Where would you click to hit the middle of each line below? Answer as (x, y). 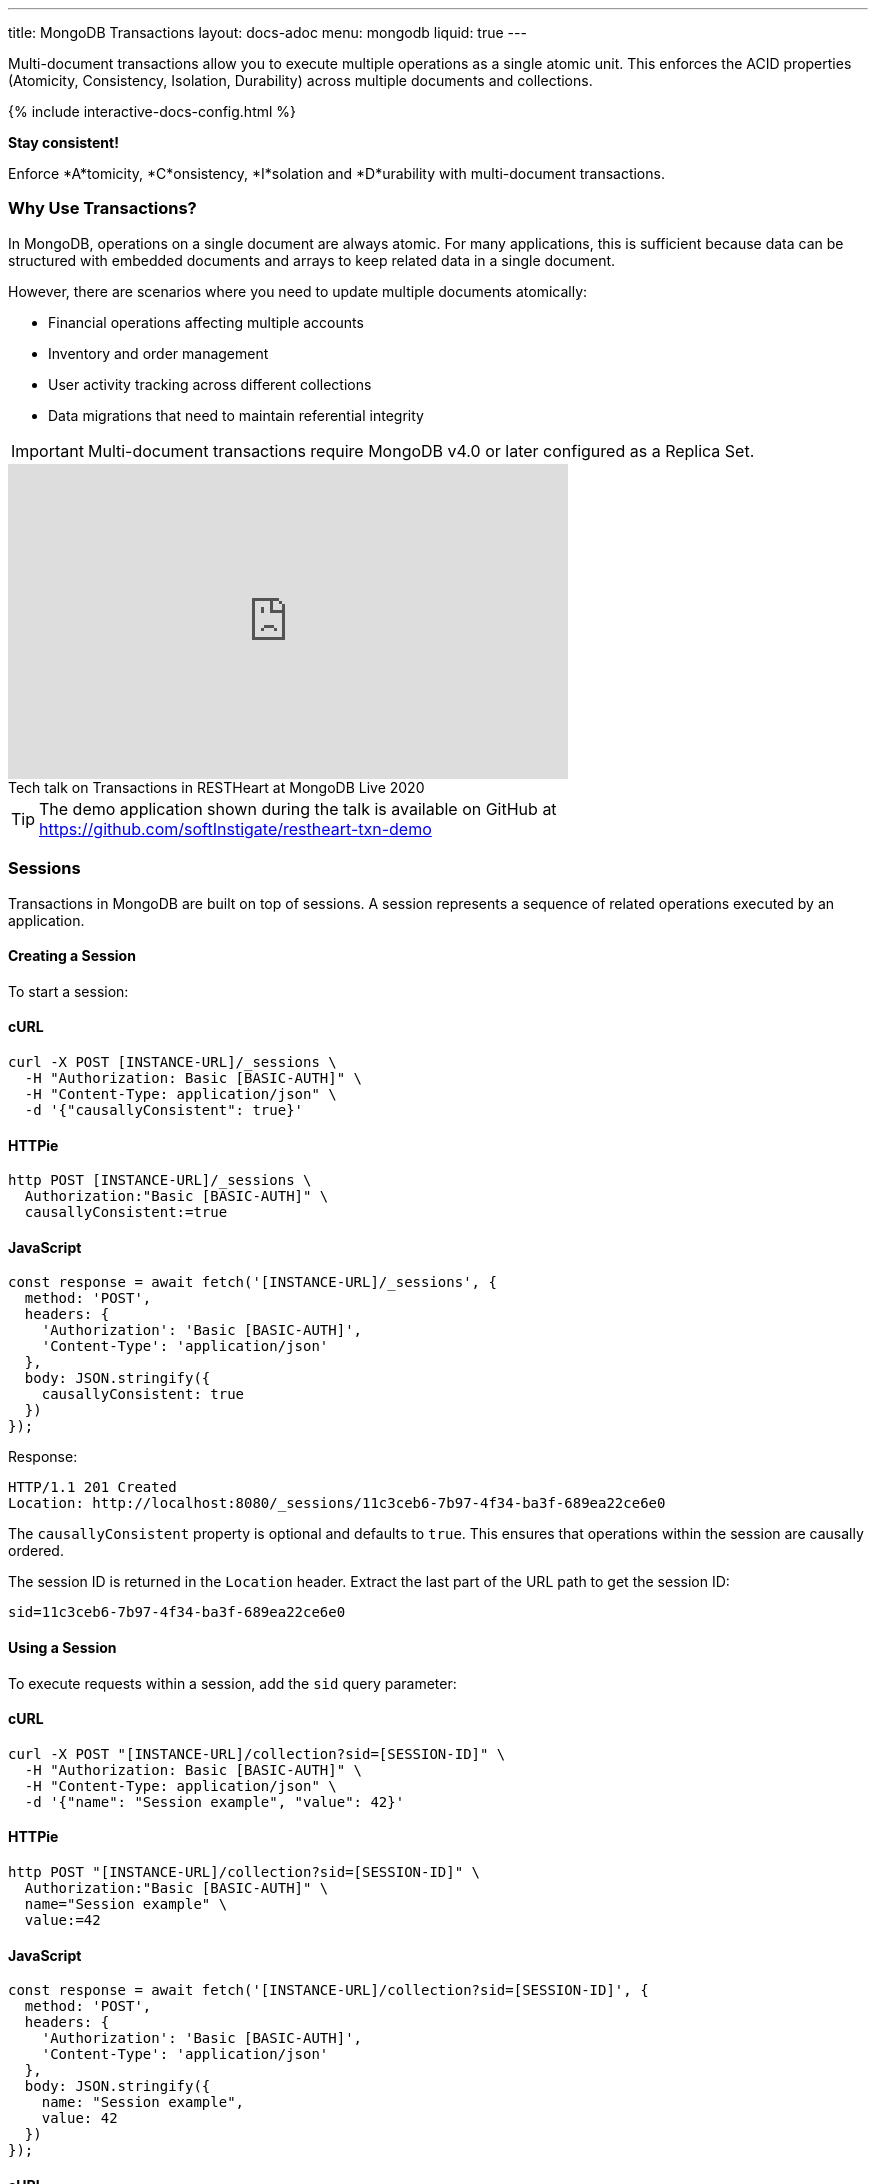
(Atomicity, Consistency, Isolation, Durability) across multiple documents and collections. (300, 80)
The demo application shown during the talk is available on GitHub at (298, 808)
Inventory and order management (158, 353)
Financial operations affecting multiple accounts (206, 322)
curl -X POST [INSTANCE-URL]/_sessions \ (172, 1061)
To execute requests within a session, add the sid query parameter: (232, 1683)
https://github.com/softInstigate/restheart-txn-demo (235, 828)
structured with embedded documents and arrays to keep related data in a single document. (312, 260)
